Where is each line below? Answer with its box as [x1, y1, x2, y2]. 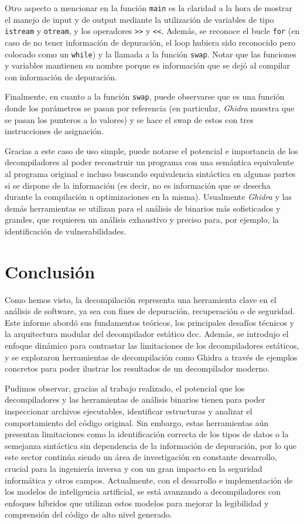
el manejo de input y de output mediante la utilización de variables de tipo [5, 13, 274, 25]
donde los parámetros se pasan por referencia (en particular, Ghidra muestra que [5, 102, 295, 114]
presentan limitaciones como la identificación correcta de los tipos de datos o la [5, 428, 289, 440]
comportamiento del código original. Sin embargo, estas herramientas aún [5, 416, 269, 428]
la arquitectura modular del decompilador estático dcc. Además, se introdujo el [5, 328, 289, 340]
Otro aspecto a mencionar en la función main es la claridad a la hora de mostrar [5, 2, 293, 13]
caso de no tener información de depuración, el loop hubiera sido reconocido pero [5, 36, 296, 48]
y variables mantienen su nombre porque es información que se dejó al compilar [5, 59, 290, 72]
